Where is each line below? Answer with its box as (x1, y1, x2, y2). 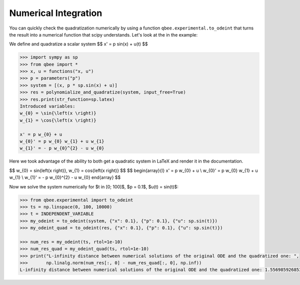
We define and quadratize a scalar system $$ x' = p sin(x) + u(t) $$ (9, 41, 148, 47)
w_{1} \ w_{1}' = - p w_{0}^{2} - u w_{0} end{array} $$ (9, 174, 121, 180)
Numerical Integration (9, 7, 102, 18)
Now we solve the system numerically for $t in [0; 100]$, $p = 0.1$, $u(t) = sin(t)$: (9, 183, 178, 189)
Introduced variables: (19, 103, 75, 109)
